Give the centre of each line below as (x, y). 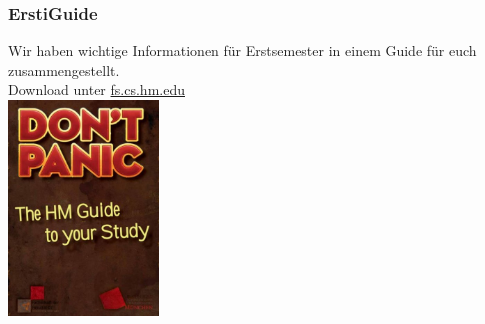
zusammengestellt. (64, 69)
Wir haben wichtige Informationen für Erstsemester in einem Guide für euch (242, 50)
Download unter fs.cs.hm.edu (96, 89)
